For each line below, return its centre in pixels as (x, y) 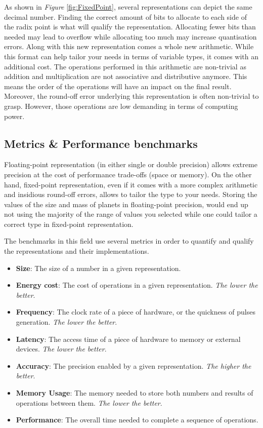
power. (14, 116)
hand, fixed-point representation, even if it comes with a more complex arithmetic (131, 184)
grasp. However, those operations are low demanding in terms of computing (121, 106)
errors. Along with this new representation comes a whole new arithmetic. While (129, 46)
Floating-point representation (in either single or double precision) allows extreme (131, 164)
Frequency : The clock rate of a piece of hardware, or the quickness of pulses (136, 312)
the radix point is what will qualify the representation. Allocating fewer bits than (130, 27)
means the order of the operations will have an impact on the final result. (118, 86)
